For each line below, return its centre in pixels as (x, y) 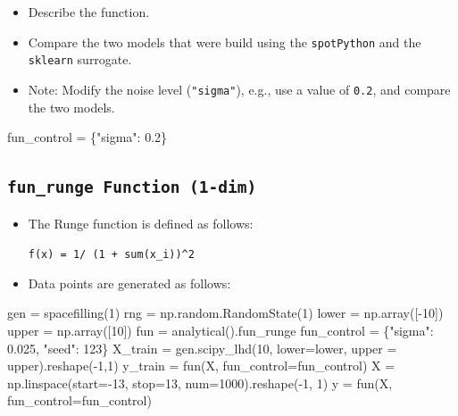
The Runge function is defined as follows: (141, 223)
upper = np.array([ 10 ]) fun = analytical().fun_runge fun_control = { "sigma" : (221, 330)
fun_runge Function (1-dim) (132, 187)
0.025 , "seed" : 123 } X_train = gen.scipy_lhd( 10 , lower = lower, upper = (202, 348)
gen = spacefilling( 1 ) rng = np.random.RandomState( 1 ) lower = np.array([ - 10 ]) (225, 313)
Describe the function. (89, 12)
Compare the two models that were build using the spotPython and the (225, 42)
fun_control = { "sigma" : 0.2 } (87, 137)
